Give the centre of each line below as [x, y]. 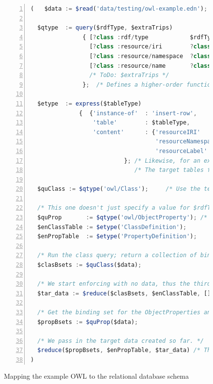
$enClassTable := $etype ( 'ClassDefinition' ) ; [112, 227]
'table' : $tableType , [141, 123]
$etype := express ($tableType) [90, 103]
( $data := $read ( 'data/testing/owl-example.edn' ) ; [119, 9]
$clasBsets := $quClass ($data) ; [90, 265]
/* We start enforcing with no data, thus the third [124, 284]
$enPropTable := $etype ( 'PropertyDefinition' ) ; [117, 237]
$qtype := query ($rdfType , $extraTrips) [105, 28]
